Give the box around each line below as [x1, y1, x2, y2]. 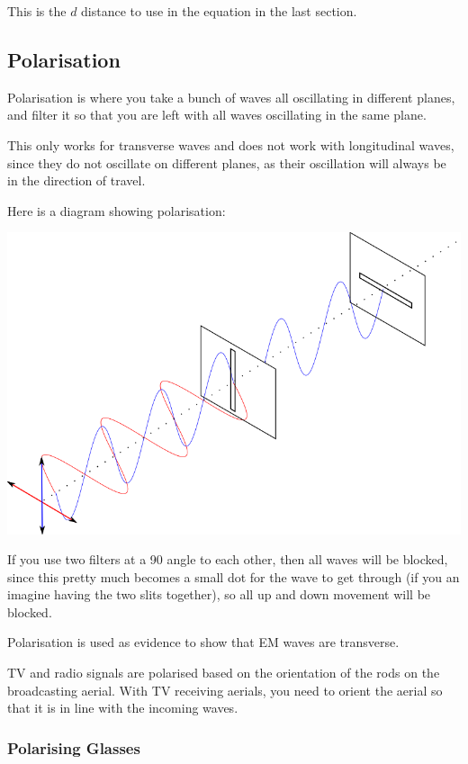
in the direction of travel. [7, 171, 146, 190]
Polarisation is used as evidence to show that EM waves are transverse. [7, 633, 400, 652]
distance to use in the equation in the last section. [81, 2, 357, 20]
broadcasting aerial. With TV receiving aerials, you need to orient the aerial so [7, 680, 443, 699]
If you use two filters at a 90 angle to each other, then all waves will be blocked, [7, 550, 448, 569]
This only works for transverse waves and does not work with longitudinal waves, [7, 135, 454, 154]
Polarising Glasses [7, 736, 140, 759]
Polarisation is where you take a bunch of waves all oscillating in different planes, [7, 87, 455, 106]
